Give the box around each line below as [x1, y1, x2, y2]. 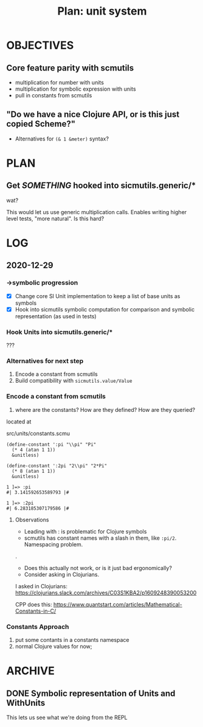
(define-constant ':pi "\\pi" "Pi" [6, 441, 97, 448]
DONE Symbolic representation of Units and [6, 688, 176, 698]
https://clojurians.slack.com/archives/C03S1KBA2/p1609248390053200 [15, 589, 197, 596]
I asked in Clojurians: [15, 582, 68, 590]
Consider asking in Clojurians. [24, 571, 99, 578]
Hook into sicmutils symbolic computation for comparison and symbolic [15, 305, 195, 313]
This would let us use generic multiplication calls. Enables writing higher [6, 208, 187, 215]
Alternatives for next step [6, 357, 84, 366]
